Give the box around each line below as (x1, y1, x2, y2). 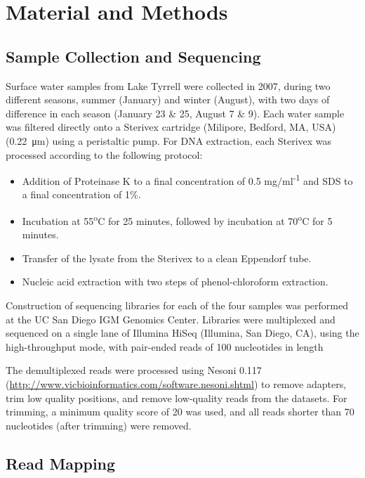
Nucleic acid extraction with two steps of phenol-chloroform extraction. (22, 274, 328, 289)
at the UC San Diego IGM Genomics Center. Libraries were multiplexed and (6, 311, 336, 326)
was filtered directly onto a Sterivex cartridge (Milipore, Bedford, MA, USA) (6, 119, 336, 134)
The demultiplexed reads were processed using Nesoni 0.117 (6, 363, 262, 377)
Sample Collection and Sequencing (6, 45, 261, 67)
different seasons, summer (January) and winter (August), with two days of (6, 92, 330, 107)
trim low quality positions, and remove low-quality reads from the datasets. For (6, 390, 347, 405)
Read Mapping (6, 452, 116, 474)
